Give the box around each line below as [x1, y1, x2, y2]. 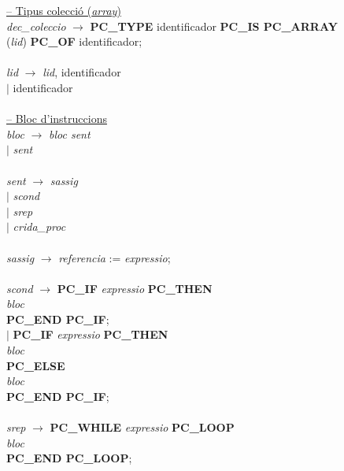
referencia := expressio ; [58, 249, 171, 265]
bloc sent [48, 125, 91, 142]
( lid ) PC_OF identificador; [6, 33, 142, 50]
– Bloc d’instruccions [6, 110, 107, 127]
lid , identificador [43, 64, 121, 80]
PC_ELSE [6, 357, 65, 373]
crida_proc [13, 218, 66, 235]
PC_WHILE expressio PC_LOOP [50, 419, 235, 436]
